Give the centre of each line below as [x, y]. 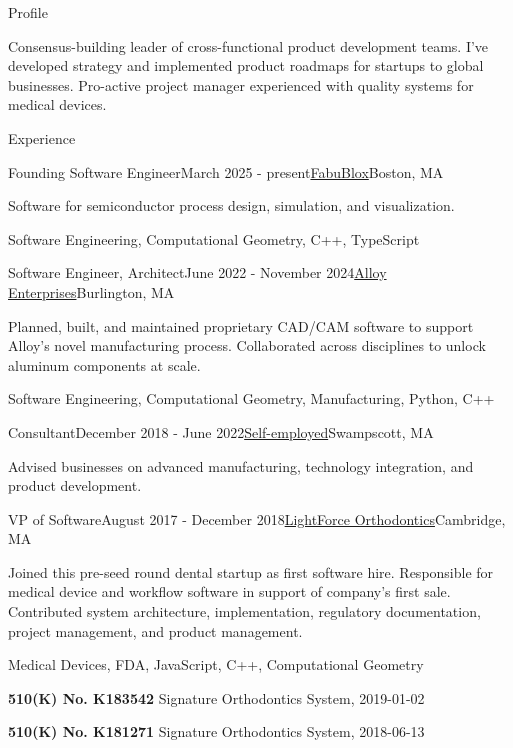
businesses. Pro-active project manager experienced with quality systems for [241, 84]
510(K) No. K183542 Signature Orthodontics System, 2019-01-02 [216, 697]
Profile [28, 12]
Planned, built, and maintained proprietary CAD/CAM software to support [241, 325]
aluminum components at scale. [104, 364]
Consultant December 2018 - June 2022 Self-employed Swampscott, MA [221, 431]
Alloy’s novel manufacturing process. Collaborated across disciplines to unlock [247, 345]
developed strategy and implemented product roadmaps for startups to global [246, 65]
